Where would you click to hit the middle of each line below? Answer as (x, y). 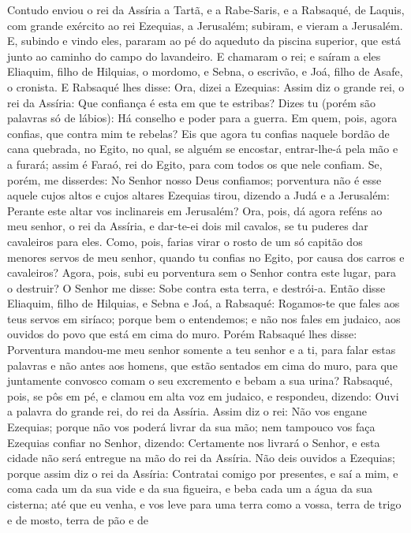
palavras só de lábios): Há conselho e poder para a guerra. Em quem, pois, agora (202, 118)
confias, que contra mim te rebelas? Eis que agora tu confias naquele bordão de (198, 133)
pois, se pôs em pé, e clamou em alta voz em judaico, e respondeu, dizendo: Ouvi (203, 395)
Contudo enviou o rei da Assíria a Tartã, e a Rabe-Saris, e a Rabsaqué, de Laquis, (206, 9)
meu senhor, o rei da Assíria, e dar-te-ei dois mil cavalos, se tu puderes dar (188, 226)
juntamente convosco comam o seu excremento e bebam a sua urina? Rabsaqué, (200, 380)
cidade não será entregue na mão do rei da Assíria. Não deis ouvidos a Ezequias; (201, 458)
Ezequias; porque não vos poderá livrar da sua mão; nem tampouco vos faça (191, 427)
